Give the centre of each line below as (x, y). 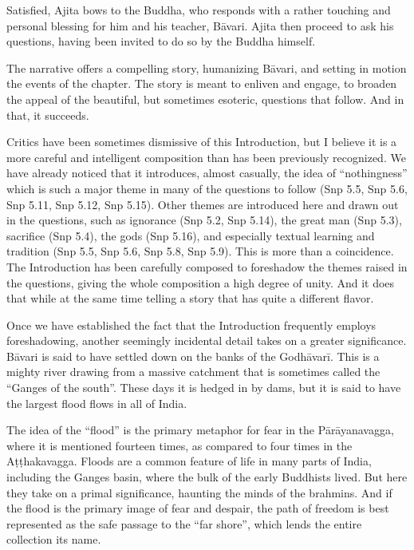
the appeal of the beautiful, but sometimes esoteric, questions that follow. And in (205, 99)
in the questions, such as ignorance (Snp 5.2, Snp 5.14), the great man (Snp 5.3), (204, 220)
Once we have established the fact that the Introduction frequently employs (191, 324)
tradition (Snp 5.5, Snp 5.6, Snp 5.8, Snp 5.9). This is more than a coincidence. (200, 251)
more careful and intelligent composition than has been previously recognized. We (206, 157)
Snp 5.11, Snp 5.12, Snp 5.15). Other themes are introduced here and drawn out (203, 204)
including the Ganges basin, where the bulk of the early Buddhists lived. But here (207, 477)
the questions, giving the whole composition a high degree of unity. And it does (201, 282)
